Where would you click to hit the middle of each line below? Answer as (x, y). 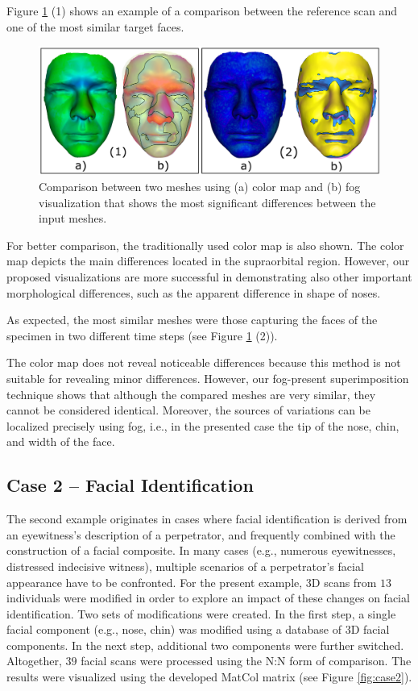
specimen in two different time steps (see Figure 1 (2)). (142, 335)
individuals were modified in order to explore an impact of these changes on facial (208, 598)
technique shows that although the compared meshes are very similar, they (191, 394)
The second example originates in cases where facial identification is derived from (207, 519)
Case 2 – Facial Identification (130, 485)
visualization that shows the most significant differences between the (207, 202)
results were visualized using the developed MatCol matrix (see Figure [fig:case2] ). (209, 677)
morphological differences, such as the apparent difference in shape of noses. (194, 292)
